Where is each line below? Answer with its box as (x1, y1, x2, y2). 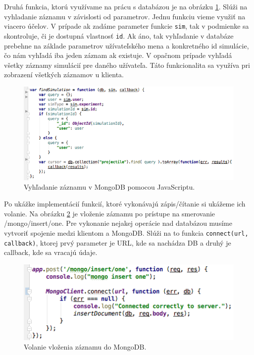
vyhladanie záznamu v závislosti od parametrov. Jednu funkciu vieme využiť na (4, 11, 246, 21)
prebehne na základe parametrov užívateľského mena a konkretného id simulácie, (4, 40, 249, 51)
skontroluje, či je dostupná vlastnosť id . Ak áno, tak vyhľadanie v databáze (4, 30, 234, 41)
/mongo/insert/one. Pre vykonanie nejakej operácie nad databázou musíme (4, 218, 232, 228)
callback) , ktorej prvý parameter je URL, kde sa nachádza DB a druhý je (4, 237, 231, 248)
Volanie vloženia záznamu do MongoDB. (24, 342, 147, 352)
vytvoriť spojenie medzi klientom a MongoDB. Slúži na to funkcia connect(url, (4, 227, 249, 238)
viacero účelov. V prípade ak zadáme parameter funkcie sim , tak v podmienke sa (4, 21, 249, 31)
